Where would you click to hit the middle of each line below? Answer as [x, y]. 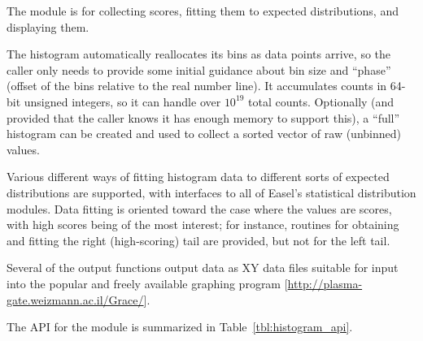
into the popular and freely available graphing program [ [147, 283]
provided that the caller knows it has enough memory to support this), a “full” [203, 117]
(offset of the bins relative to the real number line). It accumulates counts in [197, 86]
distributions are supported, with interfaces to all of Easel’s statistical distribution [211, 192]
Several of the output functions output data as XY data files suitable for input [203, 268]
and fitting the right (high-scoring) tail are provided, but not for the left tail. [198, 240]
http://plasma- [325, 283]
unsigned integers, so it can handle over [122, 101]
